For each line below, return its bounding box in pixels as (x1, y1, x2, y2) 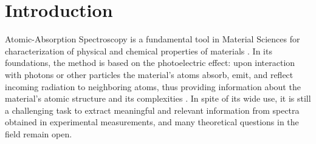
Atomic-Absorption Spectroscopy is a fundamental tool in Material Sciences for (5, 33, 300, 45)
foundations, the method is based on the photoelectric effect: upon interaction (5, 56, 295, 69)
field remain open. (5, 127, 72, 140)
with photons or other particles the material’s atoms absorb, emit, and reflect (5, 68, 294, 80)
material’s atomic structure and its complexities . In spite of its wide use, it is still (5, 92, 311, 105)
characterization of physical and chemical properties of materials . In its (5, 44, 272, 57)
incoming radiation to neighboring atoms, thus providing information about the (5, 80, 301, 93)
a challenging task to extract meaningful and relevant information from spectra (5, 103, 300, 116)
